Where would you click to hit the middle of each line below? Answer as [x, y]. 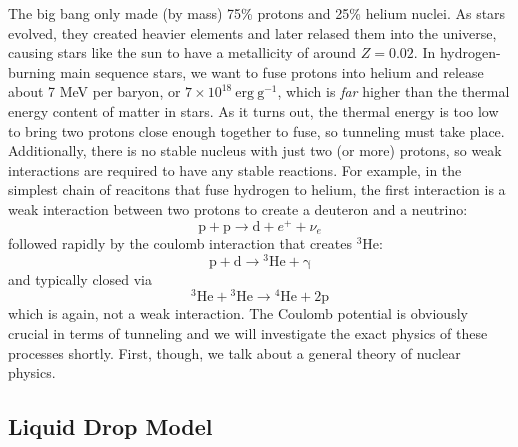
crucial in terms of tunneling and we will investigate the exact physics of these [248, 333]
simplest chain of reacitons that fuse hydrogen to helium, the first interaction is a [257, 189]
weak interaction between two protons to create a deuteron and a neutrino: [238, 208]
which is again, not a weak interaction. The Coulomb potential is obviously [238, 313]
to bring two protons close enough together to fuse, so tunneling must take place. [256, 130]
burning [32, 71]
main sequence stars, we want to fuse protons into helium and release [272, 71]
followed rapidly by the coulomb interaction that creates [180, 243]
